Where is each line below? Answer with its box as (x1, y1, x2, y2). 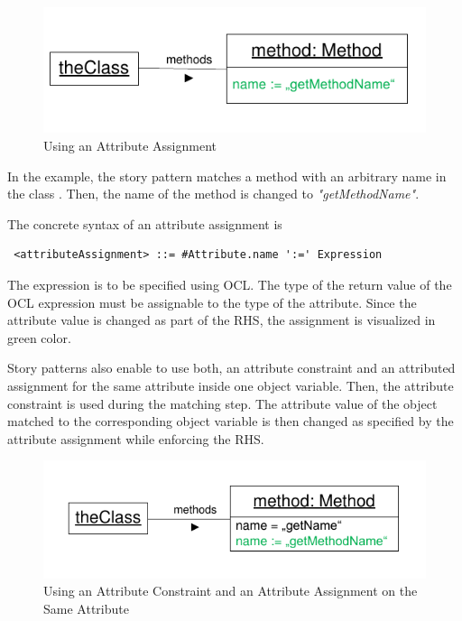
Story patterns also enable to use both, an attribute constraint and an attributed (7, 358, 456, 377)
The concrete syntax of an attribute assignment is (7, 214, 282, 233)
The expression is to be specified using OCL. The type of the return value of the (7, 275, 452, 294)
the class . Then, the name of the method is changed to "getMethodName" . (7, 184, 420, 203)
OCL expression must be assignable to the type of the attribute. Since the (7, 292, 417, 311)
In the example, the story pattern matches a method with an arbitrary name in (7, 166, 447, 185)
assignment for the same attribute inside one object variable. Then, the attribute (7, 375, 454, 394)
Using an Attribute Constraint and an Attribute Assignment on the (43, 581, 418, 600)
